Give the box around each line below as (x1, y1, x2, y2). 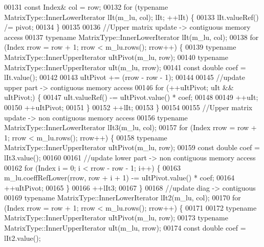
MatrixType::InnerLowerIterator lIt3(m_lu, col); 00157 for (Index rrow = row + (4, 122, 257, 133)
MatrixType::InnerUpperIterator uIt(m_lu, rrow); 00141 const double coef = (4, 61, 246, 72)
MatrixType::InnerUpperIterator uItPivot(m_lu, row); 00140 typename (4, 51, 228, 62)
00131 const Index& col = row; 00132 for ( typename (4, 2, 168, 12)
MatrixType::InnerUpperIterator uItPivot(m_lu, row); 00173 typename (4, 212, 228, 223)
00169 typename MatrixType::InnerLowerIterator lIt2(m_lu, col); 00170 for (4, 192, 241, 203)
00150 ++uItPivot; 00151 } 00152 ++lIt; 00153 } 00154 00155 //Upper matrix (4, 101, 253, 112)
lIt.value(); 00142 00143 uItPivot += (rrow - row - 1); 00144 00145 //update (4, 72, 245, 83)
